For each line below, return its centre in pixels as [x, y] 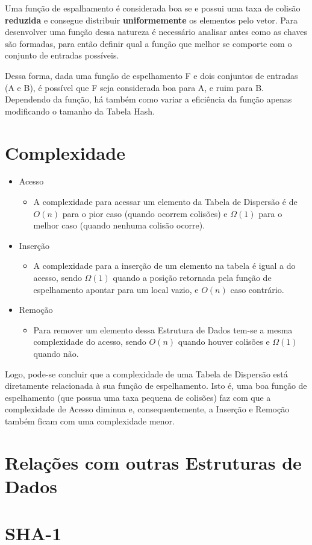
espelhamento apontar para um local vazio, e [116, 289]
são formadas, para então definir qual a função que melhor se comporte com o [148, 43]
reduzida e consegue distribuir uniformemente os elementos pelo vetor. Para [151, 20]
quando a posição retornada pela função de [192, 278]
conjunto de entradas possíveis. [62, 55]
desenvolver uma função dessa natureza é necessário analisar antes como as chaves [156, 32]
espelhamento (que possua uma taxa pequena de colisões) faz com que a [138, 397]
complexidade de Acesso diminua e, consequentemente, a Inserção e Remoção [147, 409]
